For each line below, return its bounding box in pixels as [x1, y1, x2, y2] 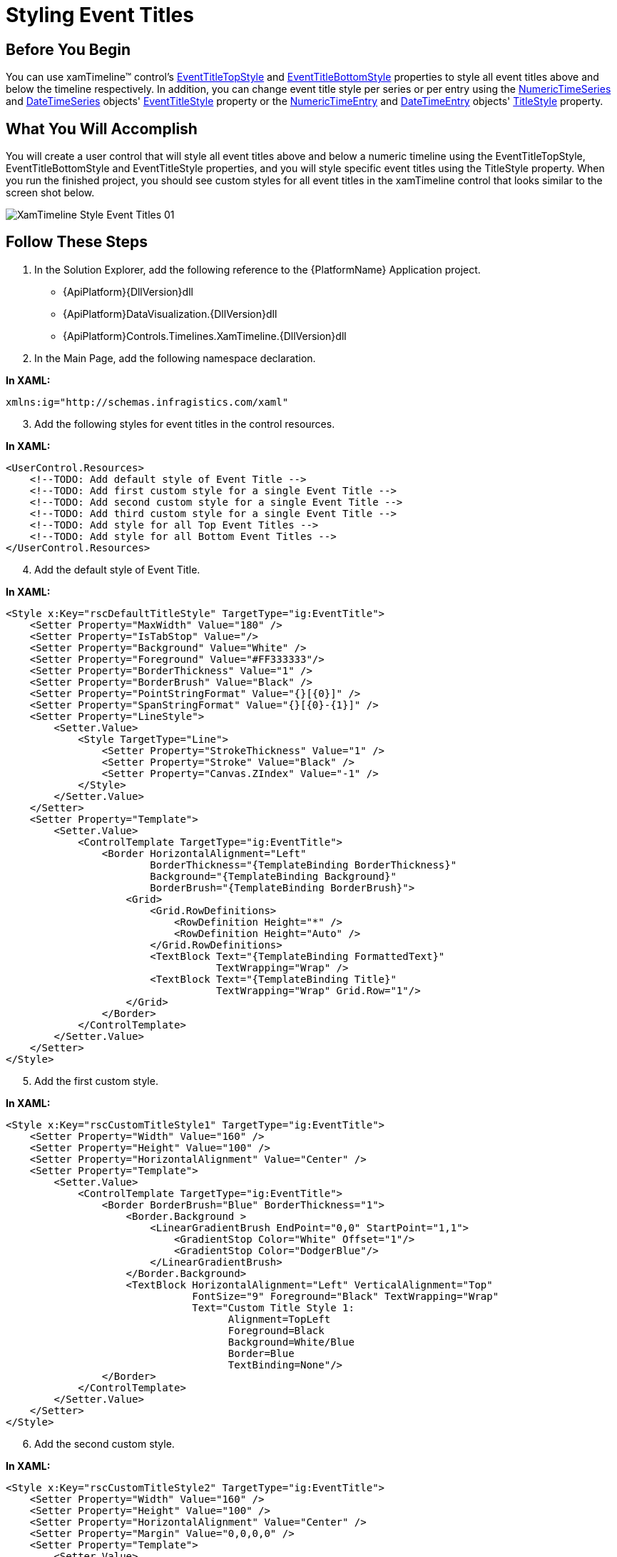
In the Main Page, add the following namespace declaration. [34, 351, 316, 364]
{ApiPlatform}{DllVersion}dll [63, 285, 193, 298]
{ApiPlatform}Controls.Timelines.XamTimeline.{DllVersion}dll [63, 329, 347, 342]
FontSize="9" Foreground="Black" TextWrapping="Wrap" [192, 1290, 499, 1302]
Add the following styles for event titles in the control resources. [34, 417, 335, 430]
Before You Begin [6, 40, 131, 59]
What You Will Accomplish [6, 119, 198, 138]
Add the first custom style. [34, 1074, 158, 1087]
